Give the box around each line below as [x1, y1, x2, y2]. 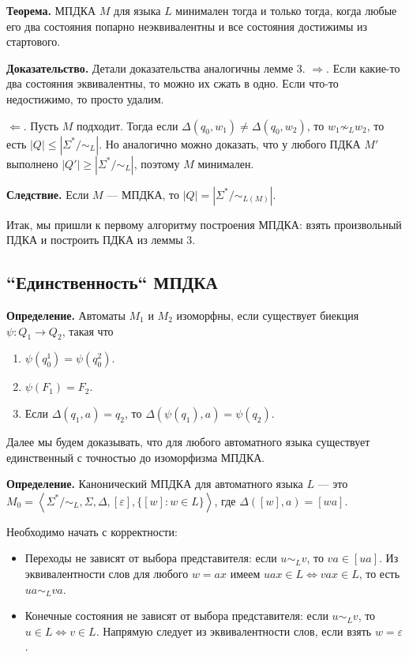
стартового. [6, 33, 61, 50]
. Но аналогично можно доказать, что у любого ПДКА [99, 135, 361, 152]
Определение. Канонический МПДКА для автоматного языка [6, 475, 303, 492]
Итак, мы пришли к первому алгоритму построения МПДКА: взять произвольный [6, 216, 402, 232]
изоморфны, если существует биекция [176, 306, 359, 323]
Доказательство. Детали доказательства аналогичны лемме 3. [6, 59, 306, 76]
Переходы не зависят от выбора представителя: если [24, 550, 277, 566]
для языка [114, 2, 161, 18]
